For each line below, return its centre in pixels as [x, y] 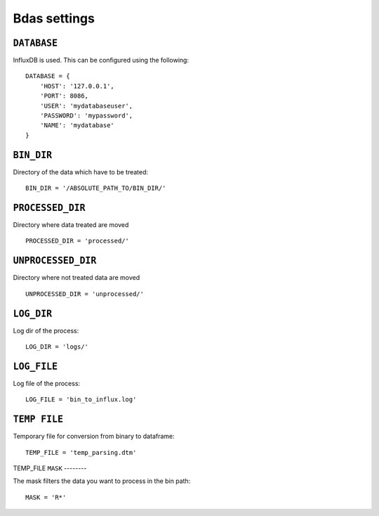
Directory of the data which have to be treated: [81, 172]
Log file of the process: [47, 383]
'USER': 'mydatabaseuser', [86, 106]
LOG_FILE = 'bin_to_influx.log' [81, 400]
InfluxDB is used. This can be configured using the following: [101, 60]
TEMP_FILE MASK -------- [50, 468]
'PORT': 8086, [64, 96]
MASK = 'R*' [46, 497]
